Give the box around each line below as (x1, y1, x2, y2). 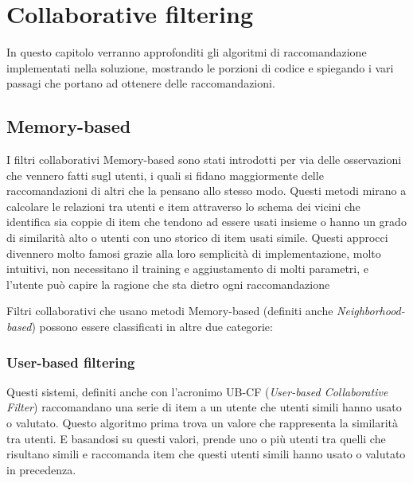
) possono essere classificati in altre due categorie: (31, 318, 273, 335)
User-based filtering (6, 352, 135, 372)
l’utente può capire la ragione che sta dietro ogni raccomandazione (6, 275, 330, 292)
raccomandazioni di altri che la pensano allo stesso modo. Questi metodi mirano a (6, 182, 407, 199)
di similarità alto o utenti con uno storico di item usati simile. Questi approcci (6, 229, 388, 246)
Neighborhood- (337, 302, 405, 319)
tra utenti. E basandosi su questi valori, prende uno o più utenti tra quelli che (6, 430, 386, 446)
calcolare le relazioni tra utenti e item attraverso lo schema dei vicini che (6, 197, 360, 214)
